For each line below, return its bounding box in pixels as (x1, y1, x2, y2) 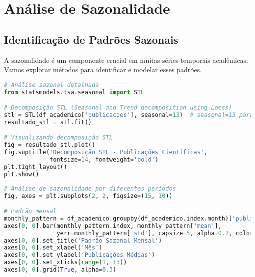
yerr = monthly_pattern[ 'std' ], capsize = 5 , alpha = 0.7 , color (56, 229, 254, 237)
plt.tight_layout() (4, 163, 67, 170)
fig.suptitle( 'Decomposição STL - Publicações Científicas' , (4, 149, 208, 156)
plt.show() (4, 170, 39, 178)
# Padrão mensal (4, 208, 57, 215)
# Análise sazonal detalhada (4, 81, 99, 88)
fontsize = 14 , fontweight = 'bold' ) (50, 156, 159, 164)
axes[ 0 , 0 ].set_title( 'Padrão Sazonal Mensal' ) (4, 237, 162, 244)
